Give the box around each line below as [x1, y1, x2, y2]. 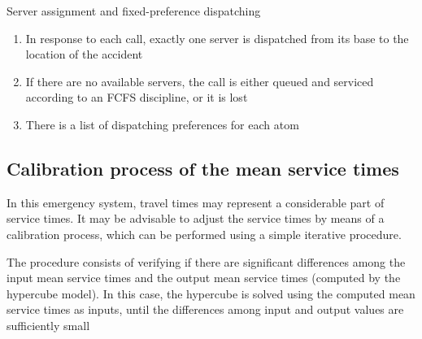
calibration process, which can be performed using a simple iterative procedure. [7, 225, 402, 242]
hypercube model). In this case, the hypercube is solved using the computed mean [7, 285, 415, 302]
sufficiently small [7, 316, 90, 333]
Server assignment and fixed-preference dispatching [7, 2, 261, 19]
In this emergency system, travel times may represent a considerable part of [7, 193, 385, 211]
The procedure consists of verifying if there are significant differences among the [7, 253, 406, 270]
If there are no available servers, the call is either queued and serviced [25, 72, 374, 89]
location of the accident [25, 46, 143, 63]
